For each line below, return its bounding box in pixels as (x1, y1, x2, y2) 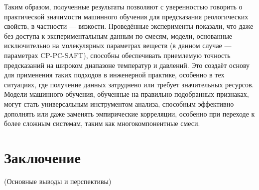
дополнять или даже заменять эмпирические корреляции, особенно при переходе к (4, 108, 255, 119)
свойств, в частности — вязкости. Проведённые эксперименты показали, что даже (4, 21, 254, 31)
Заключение (4, 147, 81, 167)
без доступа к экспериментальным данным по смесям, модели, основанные (4, 30, 233, 41)
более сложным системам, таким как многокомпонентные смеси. (4, 118, 200, 128)
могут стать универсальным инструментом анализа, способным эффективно (4, 98, 234, 109)
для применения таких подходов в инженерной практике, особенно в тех (4, 69, 225, 80)
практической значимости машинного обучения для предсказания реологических (4, 11, 249, 21)
